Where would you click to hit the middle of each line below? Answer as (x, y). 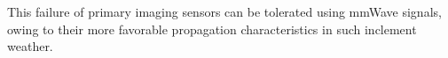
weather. (30, 46)
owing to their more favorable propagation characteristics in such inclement (212, 29)
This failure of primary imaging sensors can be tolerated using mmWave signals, (224, 11)
